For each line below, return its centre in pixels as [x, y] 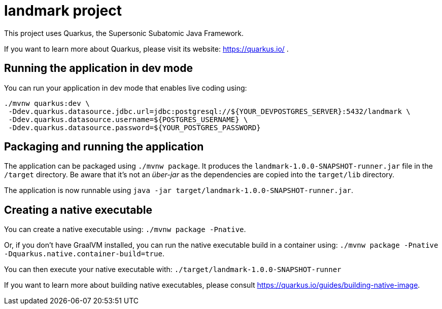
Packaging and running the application [104, 147]
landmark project [63, 11]
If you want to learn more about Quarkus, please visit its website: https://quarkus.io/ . [146, 49]
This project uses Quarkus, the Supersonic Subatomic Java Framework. [124, 33]
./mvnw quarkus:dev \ [47, 103]
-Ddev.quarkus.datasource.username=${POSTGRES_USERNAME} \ [128, 119]
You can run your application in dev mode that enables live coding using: [126, 88]
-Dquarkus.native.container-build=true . [84, 254]
